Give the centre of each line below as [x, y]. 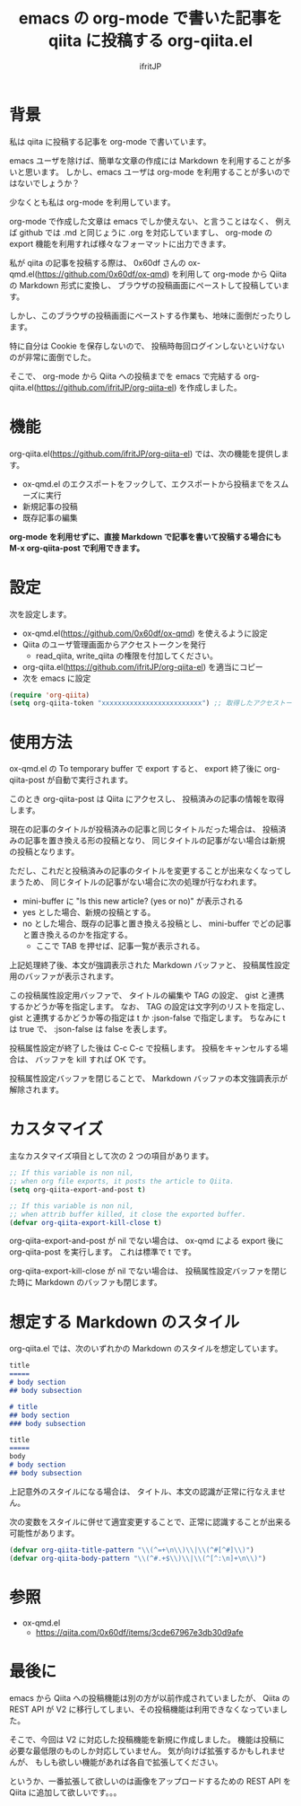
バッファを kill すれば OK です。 [93, 1060]
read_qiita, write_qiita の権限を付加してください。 [126, 656]
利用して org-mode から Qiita [232, 274]
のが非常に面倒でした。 [52, 357]
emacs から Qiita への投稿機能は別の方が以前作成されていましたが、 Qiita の [150, 1697]
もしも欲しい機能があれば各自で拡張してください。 [129, 1762]
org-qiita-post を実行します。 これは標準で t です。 [103, 1252]
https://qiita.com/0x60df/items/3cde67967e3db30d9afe [139, 1632]
